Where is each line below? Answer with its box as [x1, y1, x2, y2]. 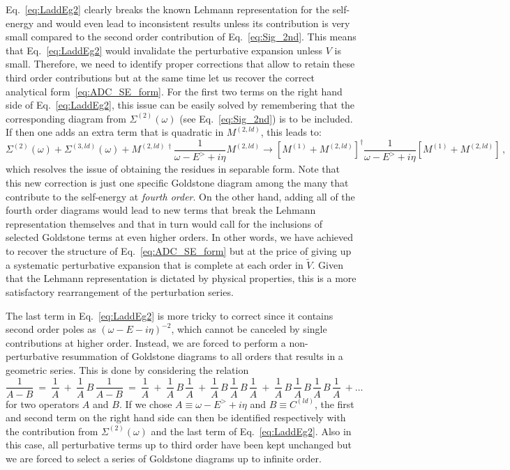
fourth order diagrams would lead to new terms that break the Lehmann [6, 203, 316, 217]
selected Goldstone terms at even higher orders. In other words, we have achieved [6, 230, 354, 244]
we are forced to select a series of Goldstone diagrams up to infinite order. [6, 451, 322, 465]
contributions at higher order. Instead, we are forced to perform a [6, 335, 286, 350]
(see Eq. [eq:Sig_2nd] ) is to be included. [179, 111, 353, 125]
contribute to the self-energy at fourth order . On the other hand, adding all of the [6, 189, 355, 203]
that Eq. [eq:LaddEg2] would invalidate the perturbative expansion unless [6, 42, 323, 57]
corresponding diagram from [6, 111, 126, 125]
